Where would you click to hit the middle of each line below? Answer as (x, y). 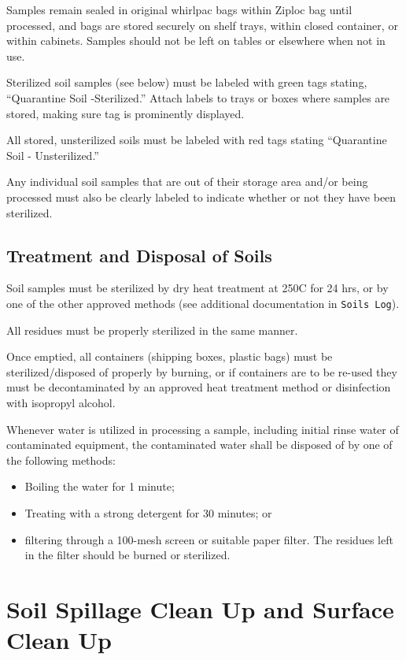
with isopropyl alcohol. (61, 402)
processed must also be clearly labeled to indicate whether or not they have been (201, 197)
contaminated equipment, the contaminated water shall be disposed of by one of (199, 445)
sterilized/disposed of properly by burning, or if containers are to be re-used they (202, 371)
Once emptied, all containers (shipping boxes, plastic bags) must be (170, 356)
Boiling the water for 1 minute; (100, 486)
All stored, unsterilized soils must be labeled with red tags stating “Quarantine (197, 140)
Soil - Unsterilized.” (53, 155)
